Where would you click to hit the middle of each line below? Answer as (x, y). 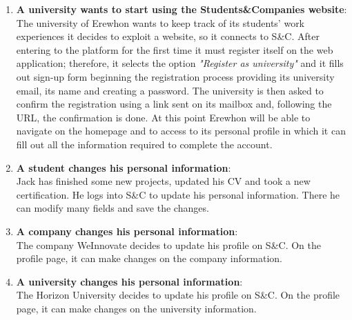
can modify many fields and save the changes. (113, 208)
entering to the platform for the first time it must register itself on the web (175, 49)
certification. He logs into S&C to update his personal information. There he (178, 194)
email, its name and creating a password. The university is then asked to (170, 90)
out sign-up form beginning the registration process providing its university (175, 76)
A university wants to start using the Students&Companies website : (182, 9)
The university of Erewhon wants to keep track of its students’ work (160, 22)
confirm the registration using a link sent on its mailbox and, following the (174, 104)
